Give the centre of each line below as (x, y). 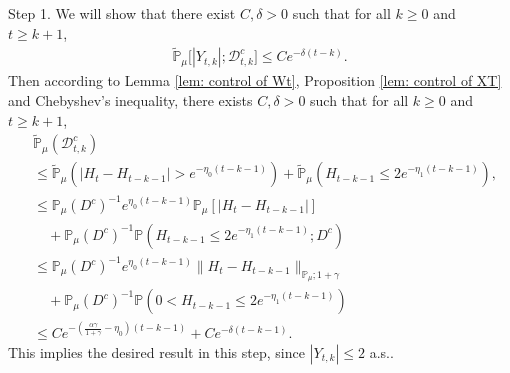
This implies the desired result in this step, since (156, 351)
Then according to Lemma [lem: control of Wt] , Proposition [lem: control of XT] (255, 80)
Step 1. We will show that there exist (122, 13)
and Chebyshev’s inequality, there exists (130, 100)
